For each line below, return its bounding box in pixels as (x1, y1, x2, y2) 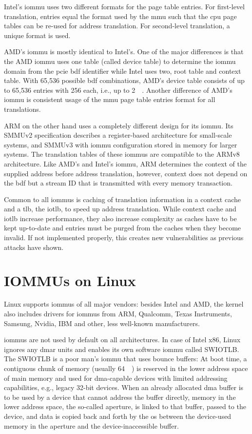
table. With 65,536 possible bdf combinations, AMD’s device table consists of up (4, 75, 245, 85)
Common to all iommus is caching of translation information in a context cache (4, 194, 241, 204)
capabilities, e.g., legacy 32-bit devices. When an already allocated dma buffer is (4, 382, 244, 393)
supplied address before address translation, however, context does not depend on (4, 168, 248, 178)
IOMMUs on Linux (4, 270, 136, 290)
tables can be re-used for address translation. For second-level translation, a (4, 21, 230, 31)
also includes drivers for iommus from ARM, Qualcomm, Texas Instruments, (4, 308, 232, 318)
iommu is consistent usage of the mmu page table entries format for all (4, 94, 215, 104)
